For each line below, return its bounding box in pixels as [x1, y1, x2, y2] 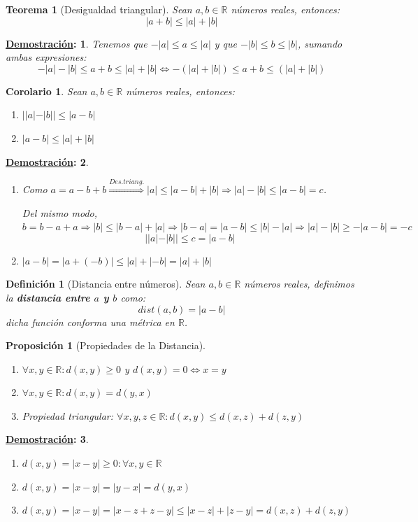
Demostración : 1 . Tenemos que [6, 36, 147, 50]
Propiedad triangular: [22, 408, 114, 423]
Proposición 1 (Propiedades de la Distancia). [6, 338, 206, 353]
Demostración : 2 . [6, 154, 89, 169]
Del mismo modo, [22, 205, 97, 220]
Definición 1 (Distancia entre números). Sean [6, 276, 206, 291]
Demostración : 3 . [6, 432, 89, 446]
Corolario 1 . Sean [6, 83, 87, 98]
